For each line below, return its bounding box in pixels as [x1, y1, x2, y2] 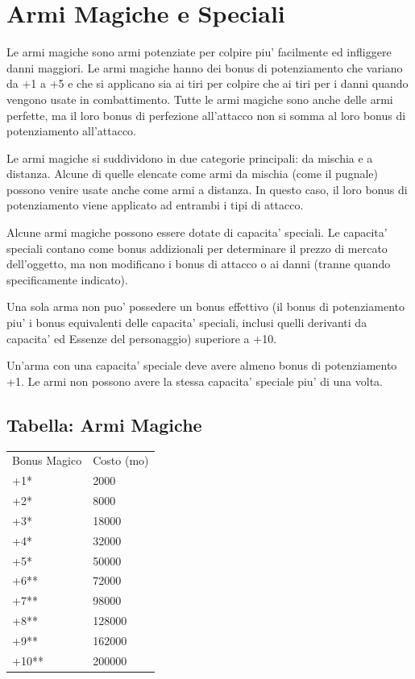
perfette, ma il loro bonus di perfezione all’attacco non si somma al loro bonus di [6, 106, 406, 123]
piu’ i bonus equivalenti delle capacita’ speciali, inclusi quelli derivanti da [6, 314, 367, 331]
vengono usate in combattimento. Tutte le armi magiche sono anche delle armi [6, 90, 393, 107]
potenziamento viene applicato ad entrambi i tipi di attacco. [6, 197, 304, 213]
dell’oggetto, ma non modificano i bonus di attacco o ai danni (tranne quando [6, 255, 391, 272]
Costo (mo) [93, 452, 149, 469]
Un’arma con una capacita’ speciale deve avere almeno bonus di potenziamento [6, 357, 397, 374]
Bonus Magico [12, 452, 82, 469]
